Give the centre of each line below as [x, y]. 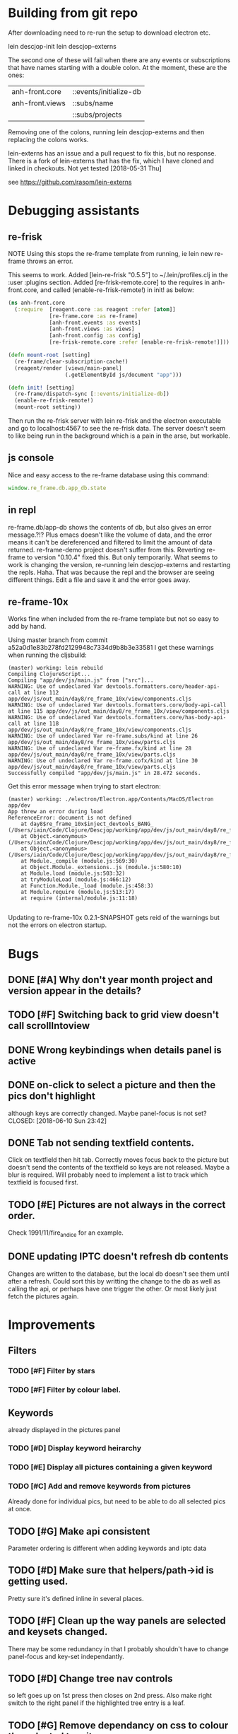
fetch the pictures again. [43, 1296]
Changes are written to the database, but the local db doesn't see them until [119, 1274]
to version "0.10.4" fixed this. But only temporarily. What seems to [122, 557]
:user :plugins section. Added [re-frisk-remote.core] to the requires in [109, 282]
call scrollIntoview [49, 1026]
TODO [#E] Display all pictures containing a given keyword [110, 1467]
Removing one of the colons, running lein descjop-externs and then [106, 132]
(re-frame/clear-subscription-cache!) [72, 361]
